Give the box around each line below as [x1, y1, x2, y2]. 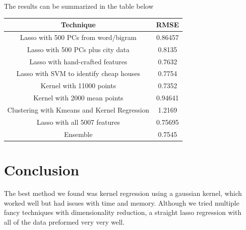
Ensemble [64, 129, 93, 139]
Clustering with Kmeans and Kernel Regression [7, 105, 149, 115]
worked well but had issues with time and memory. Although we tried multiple [4, 197, 240, 208]
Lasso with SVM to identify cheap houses [16, 68, 140, 78]
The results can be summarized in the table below [4, 1, 154, 11]
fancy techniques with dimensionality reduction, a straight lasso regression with [4, 207, 242, 217]
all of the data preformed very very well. [4, 216, 125, 227]
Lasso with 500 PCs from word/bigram [20, 32, 137, 42]
